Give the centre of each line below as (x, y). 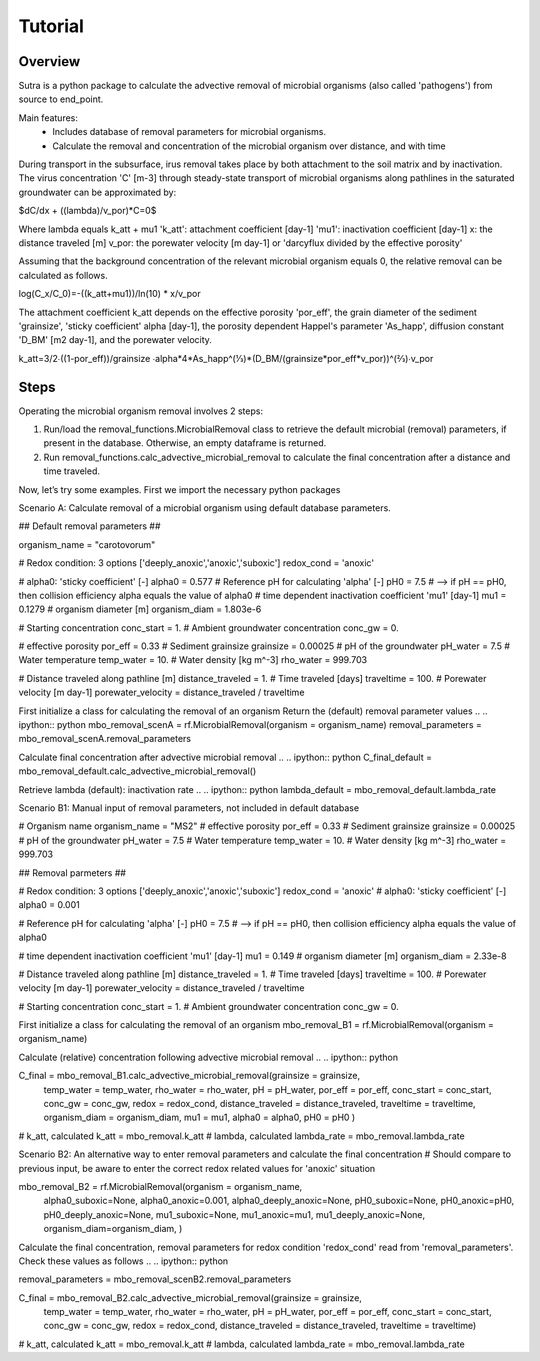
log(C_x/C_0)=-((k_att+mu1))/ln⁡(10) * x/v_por (109, 294)
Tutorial (51, 26)
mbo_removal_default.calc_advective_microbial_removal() (137, 771)
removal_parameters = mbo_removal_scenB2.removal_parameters (155, 1279)
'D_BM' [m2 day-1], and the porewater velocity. (115, 340)
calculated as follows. (63, 275)
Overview (49, 61)
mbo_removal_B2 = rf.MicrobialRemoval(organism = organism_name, (160, 1186)
